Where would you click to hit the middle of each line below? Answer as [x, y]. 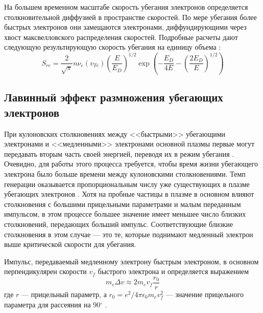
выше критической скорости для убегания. [70, 244]
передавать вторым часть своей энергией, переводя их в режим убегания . [119, 153]
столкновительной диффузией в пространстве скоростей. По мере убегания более [130, 17]
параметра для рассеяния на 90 [52, 304]
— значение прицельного [205, 294]
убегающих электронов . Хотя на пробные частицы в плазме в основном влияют [129, 194]
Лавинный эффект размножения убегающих [114, 97]
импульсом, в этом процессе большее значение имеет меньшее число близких [125, 214]
